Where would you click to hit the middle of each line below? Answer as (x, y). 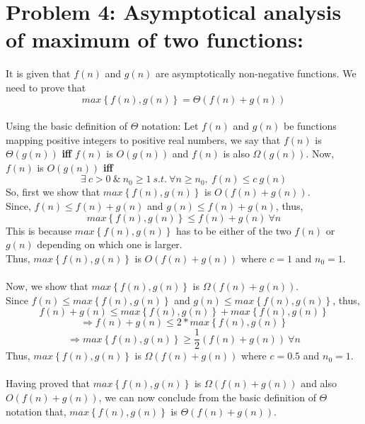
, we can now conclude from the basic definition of (207, 397)
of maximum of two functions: (155, 39)
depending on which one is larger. (110, 244)
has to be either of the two (234, 230)
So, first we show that (53, 192)
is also (236, 154)
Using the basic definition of (67, 126)
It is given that (38, 73)
